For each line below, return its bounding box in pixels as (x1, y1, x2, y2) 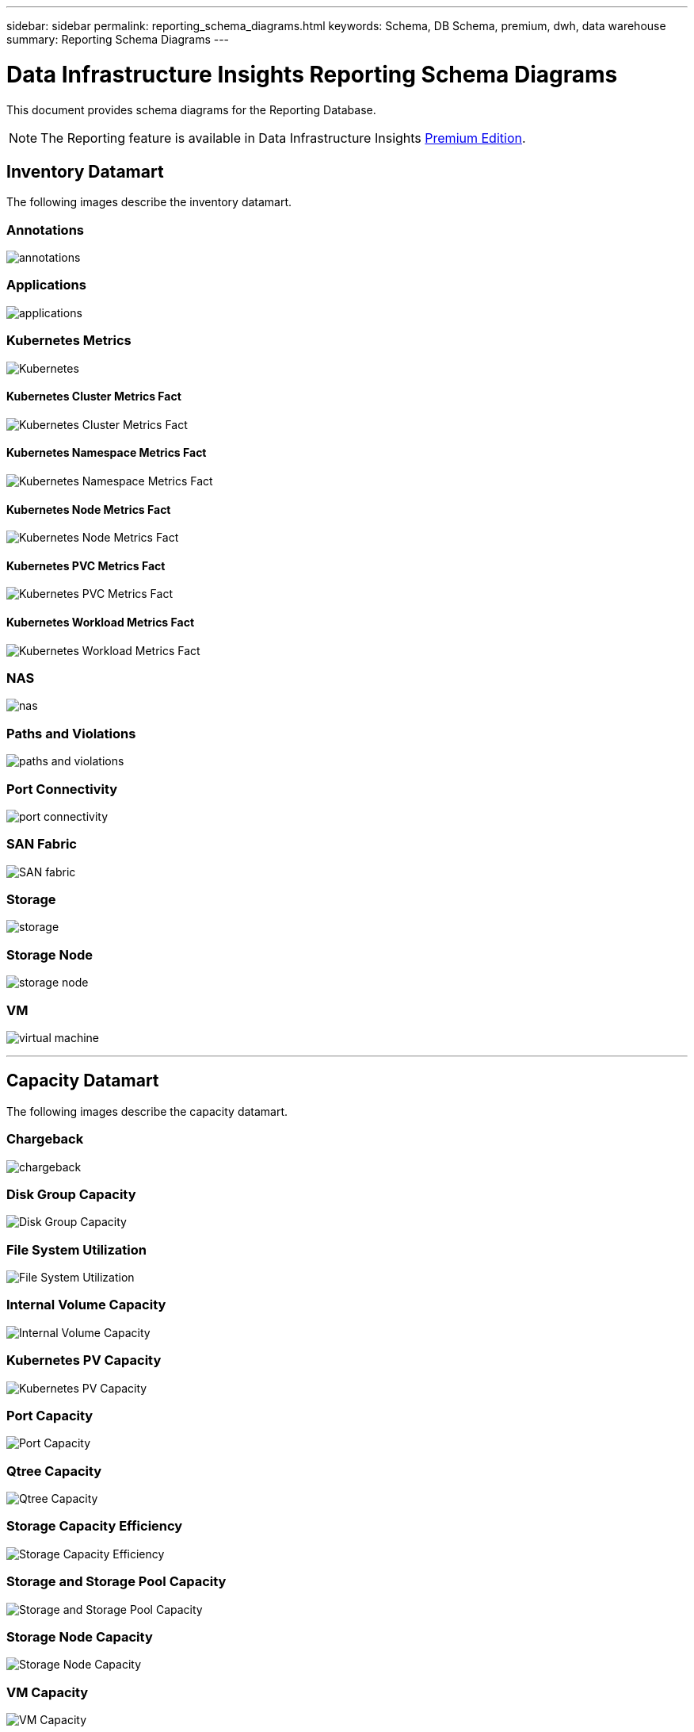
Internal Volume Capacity (6, 1297, 166, 1313)
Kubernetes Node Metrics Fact (6, 502, 171, 516)
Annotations (6, 221, 84, 238)
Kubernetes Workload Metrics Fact (6, 615, 195, 630)
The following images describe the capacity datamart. (6, 1104, 288, 1118)
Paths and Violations (6, 725, 136, 741)
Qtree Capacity (6, 1462, 102, 1479)
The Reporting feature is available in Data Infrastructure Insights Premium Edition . (40, 129, 526, 146)
